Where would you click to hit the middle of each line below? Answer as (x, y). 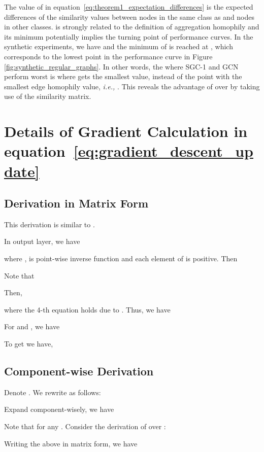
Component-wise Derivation (79, 371)
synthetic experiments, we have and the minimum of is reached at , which (119, 46)
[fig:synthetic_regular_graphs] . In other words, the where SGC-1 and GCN (121, 66)
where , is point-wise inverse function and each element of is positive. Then (121, 258)
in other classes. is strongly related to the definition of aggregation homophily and (132, 27)
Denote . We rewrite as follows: (53, 392)
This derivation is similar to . (49, 224)
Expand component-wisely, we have (59, 409)
